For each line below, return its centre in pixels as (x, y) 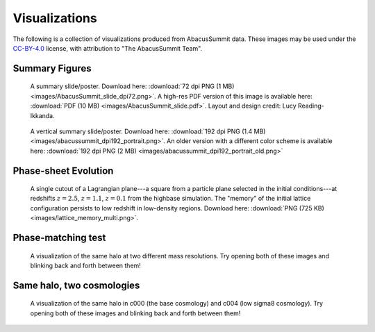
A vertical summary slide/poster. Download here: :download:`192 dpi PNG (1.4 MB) (148, 131)
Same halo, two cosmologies (76, 285)
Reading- (311, 106)
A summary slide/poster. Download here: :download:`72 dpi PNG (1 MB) (132, 86)
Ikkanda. (42, 115)
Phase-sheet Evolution (63, 171)
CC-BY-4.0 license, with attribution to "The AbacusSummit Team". (108, 48)
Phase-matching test (59, 238)
